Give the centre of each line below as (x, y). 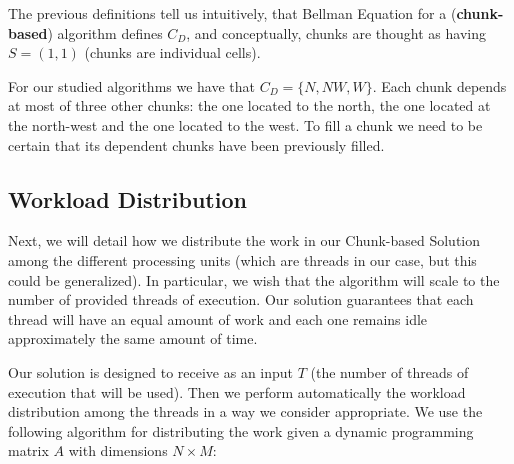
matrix (28, 450)
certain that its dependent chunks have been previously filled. (196, 144)
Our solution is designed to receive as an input (151, 371)
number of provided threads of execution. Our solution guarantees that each (241, 299)
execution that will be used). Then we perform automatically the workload (237, 391)
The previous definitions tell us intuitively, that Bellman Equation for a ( (232, 13)
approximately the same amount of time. (133, 338)
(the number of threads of (389, 371)
